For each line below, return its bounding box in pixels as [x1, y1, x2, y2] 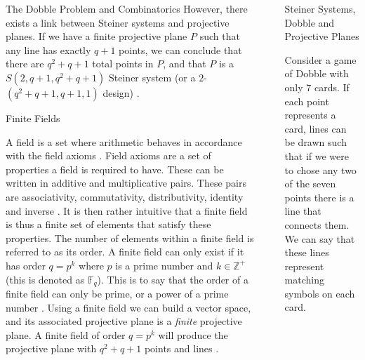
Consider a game [284, 52, 357, 67]
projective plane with [6, 341, 97, 356]
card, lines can [284, 121, 347, 135]
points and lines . [144, 341, 219, 356]
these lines [284, 245, 329, 260]
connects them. [284, 217, 350, 232]
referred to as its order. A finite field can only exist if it [6, 244, 244, 259]
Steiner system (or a [109, 69, 196, 84]
